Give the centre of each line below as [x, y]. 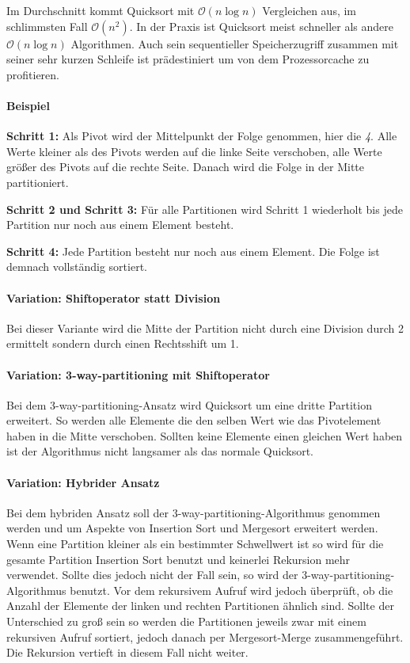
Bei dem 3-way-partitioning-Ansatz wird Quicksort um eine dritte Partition [189, 404]
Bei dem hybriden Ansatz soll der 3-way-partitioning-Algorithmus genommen [194, 512]
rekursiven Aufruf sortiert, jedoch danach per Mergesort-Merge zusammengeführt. [205, 636]
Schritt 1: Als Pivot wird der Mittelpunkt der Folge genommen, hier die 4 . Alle [202, 136]
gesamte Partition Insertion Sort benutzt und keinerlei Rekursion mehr [178, 559]
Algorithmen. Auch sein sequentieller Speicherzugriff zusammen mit [235, 43]
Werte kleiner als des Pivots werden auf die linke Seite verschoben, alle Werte [194, 151]
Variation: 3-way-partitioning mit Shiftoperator [138, 374]
